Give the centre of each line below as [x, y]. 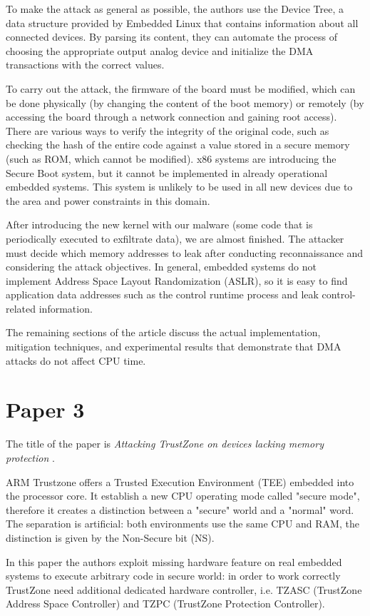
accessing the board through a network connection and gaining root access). [171, 117]
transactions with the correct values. [85, 65]
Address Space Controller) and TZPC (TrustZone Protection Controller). [165, 604]
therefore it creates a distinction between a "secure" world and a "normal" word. [180, 509]
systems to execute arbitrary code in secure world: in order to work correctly [173, 576]
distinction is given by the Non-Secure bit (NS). [110, 537]
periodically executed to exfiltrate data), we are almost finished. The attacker [175, 238]
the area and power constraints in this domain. [108, 200]
